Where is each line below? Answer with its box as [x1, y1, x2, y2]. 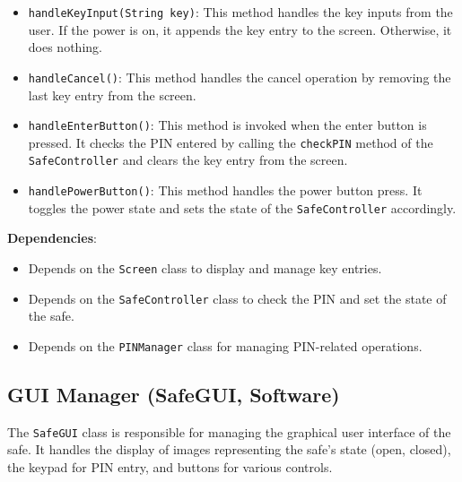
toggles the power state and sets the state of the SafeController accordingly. [28, 198, 457, 217]
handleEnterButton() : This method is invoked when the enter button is [28, 116, 427, 134]
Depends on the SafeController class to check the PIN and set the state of [28, 288, 447, 307]
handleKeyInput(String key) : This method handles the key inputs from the [28, 3, 453, 21]
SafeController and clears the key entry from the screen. [28, 151, 348, 169]
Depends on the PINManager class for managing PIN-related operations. [28, 336, 423, 355]
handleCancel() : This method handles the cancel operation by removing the [28, 67, 451, 86]
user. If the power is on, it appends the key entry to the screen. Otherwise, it [28, 20, 452, 39]
